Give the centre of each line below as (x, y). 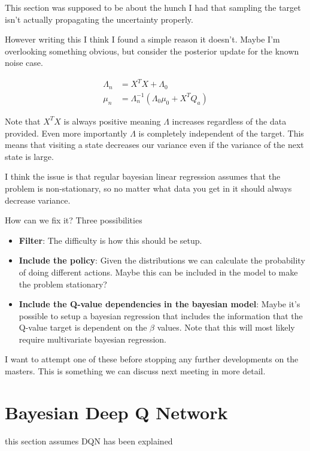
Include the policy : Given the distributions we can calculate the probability (162, 260)
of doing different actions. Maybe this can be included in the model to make (158, 272)
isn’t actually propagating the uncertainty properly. (99, 19)
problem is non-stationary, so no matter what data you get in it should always (148, 188)
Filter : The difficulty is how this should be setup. (110, 240)
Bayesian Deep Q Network (116, 412)
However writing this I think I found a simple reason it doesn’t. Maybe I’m (142, 39)
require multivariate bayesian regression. (92, 339)
